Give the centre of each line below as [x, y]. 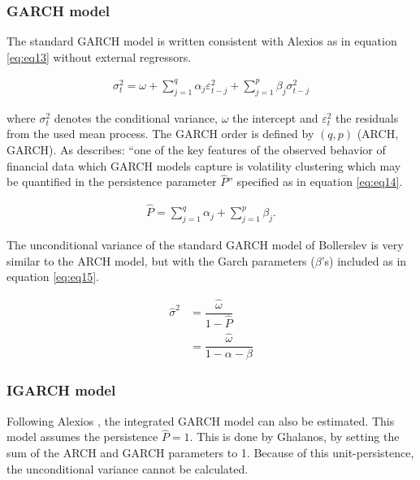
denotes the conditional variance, [136, 117]
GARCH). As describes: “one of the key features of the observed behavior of [196, 149]
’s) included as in [364, 260]
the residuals [367, 117]
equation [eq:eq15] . [53, 277]
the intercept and [275, 117]
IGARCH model [61, 390]
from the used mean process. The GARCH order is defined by [160, 134]
